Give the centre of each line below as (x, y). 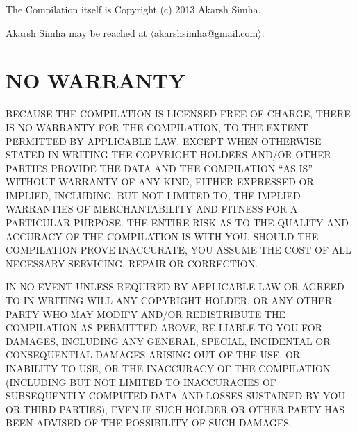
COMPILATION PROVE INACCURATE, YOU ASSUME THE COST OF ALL (178, 250)
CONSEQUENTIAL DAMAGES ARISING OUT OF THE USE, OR (153, 355)
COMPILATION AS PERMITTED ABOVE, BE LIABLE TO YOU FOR (164, 327)
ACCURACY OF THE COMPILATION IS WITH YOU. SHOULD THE (162, 236)
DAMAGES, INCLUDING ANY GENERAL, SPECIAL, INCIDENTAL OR (168, 341)
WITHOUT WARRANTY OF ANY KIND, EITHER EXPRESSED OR (160, 182)
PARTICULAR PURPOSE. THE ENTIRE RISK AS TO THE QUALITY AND (177, 223)
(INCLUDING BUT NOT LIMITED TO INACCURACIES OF (141, 382)
